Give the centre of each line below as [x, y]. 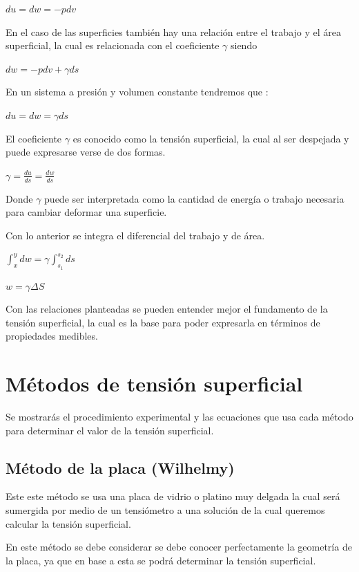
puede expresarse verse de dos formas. [86, 152]
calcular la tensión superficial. [68, 523]
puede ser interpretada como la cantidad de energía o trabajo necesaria [194, 198]
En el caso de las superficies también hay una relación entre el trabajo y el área [173, 31]
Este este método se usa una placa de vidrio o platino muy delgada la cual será [173, 496]
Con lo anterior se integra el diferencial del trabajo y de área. [135, 235]
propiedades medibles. [52, 336]
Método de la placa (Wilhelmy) [120, 467]
